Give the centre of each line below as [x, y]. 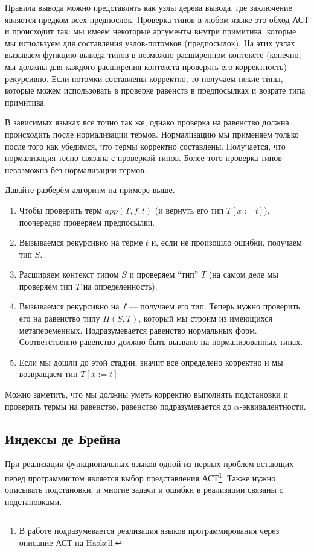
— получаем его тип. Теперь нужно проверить [214, 306]
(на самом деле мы [243, 274]
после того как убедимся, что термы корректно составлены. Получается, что [145, 146]
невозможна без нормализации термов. [76, 169]
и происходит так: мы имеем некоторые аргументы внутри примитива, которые [151, 31]
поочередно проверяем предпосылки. [87, 222]
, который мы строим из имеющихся [205, 318]
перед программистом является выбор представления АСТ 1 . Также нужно [140, 477]
